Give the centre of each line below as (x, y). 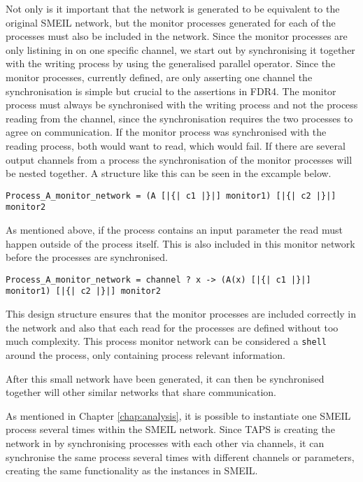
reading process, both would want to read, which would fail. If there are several (176, 145)
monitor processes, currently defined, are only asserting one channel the (159, 77)
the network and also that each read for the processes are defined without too (172, 327)
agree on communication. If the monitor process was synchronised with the (166, 132)
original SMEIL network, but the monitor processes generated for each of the (171, 22)
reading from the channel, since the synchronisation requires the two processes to (179, 118)
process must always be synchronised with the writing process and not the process (182, 105)
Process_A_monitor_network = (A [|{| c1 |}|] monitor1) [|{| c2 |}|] (171, 196)
